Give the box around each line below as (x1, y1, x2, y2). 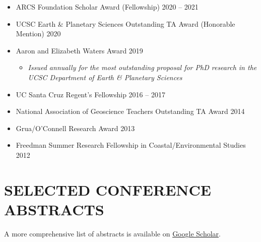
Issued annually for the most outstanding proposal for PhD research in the (28, 62, 257, 73)
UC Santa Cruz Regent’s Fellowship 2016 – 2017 (16, 89, 165, 99)
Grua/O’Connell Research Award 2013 (16, 123, 135, 133)
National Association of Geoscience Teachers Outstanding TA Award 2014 (16, 106, 245, 116)
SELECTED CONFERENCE (4, 179, 211, 200)
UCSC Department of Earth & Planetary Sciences (28, 72, 182, 82)
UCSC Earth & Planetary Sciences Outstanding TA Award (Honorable (16, 18, 235, 29)
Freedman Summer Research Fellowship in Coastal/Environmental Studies (16, 140, 246, 150)
